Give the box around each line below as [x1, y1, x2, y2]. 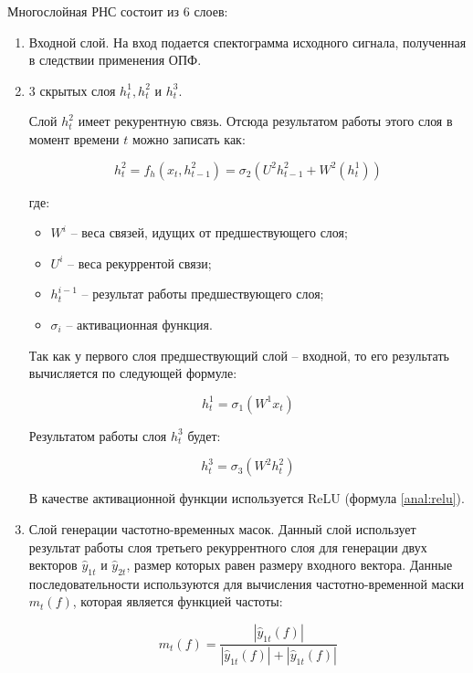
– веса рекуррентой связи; [67, 253, 212, 272]
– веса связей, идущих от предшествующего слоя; [70, 223, 348, 242]
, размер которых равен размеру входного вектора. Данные [126, 555, 453, 574]
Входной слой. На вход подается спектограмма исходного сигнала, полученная [28, 32, 467, 51]
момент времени [28, 129, 120, 148]
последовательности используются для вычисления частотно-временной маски [28, 573, 465, 593]
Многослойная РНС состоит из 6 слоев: [7, 2, 228, 20]
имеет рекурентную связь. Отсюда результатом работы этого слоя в [78, 111, 453, 131]
